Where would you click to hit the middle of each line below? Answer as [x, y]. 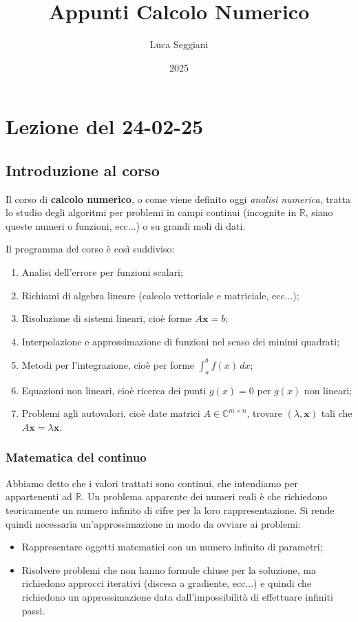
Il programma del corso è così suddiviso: [90, 249]
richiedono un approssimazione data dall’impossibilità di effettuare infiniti [177, 596]
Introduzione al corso [83, 170]
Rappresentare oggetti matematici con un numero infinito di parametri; [172, 547]
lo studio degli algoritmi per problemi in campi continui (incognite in [151, 212]
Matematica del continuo [76, 457]
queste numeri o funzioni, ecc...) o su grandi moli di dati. [126, 225]
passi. [33, 610]
